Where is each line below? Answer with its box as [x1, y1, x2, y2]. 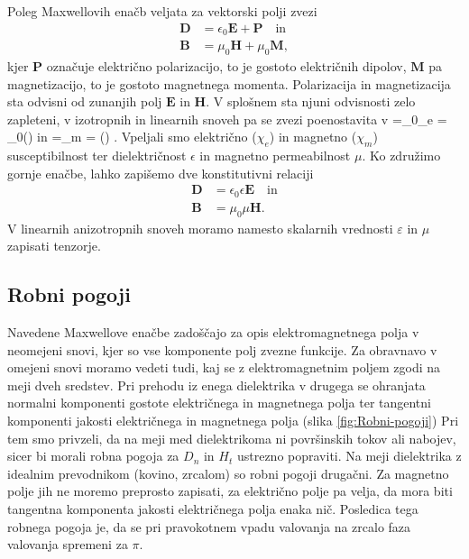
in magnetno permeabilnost [199, 146, 351, 165]
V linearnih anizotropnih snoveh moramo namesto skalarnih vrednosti [7, 218, 393, 237]
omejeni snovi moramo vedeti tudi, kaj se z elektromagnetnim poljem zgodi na [7, 358, 441, 377]
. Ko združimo [362, 146, 441, 165]
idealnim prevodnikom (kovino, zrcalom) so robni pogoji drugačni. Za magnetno [7, 463, 449, 482]
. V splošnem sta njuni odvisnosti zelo [206, 92, 416, 111]
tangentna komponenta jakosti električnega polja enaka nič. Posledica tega [7, 499, 418, 518]
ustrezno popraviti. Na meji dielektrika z [236, 446, 462, 465]
